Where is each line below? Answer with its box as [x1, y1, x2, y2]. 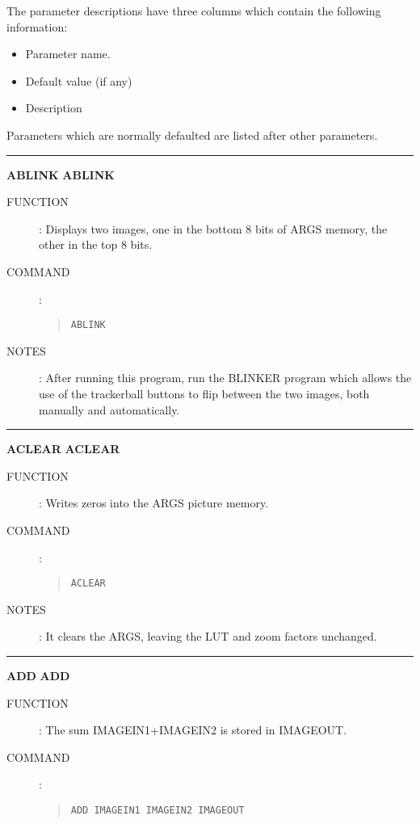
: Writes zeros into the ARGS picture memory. [39, 494, 269, 511]
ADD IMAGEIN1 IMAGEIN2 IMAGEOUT [70, 804, 245, 816]
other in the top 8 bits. [39, 236, 153, 253]
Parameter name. [25, 45, 111, 62]
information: [6, 18, 68, 35]
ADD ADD [6, 666, 70, 683]
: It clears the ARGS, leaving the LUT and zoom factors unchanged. [39, 628, 377, 645]
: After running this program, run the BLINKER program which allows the [39, 369, 412, 386]
